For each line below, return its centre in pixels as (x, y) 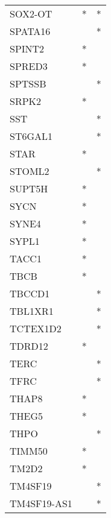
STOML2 (30, 171)
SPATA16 (30, 31)
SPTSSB (28, 84)
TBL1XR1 (32, 311)
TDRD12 (29, 346)
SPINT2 (27, 49)
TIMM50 (29, 451)
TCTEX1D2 (36, 328)
